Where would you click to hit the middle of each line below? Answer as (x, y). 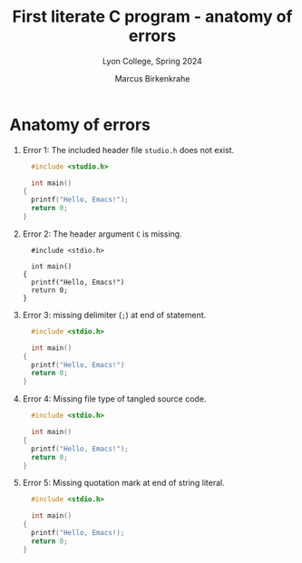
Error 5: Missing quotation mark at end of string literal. (123, 483)
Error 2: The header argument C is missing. (102, 234)
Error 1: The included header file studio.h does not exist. (128, 150)
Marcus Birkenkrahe (152, 78)
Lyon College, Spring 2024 (152, 61)
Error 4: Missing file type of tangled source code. (114, 399)
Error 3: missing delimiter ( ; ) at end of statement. (114, 315)
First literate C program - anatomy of (152, 17)
